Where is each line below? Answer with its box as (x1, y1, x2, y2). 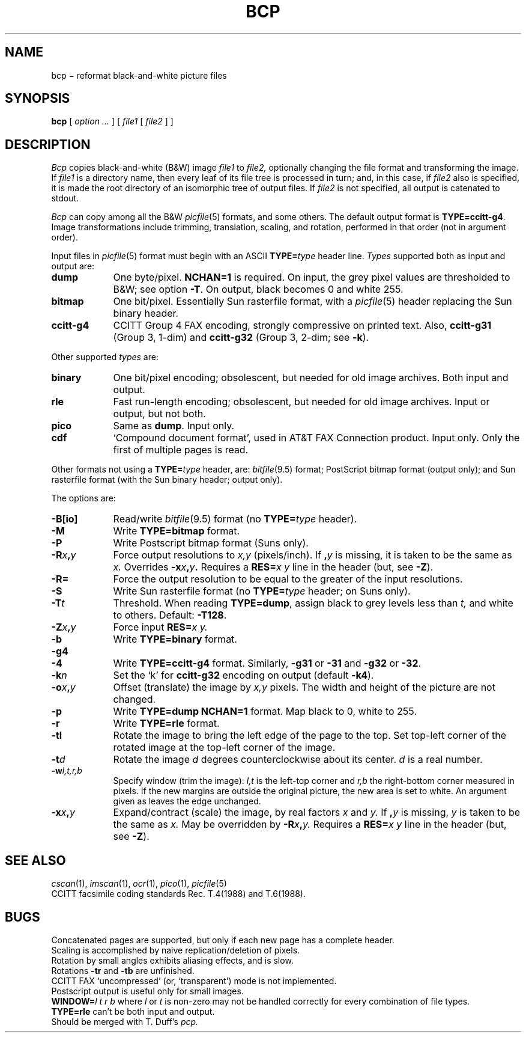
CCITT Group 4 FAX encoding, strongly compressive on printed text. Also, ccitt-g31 (113, 319, 492, 332)
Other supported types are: (51, 352, 159, 362)
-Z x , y (51, 621, 76, 634)
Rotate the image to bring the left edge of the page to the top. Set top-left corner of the (113, 729, 507, 742)
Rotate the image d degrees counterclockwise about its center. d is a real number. (113, 753, 483, 766)
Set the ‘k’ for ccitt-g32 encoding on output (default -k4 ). (113, 669, 374, 682)
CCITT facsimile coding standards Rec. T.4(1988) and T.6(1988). (51, 889, 306, 899)
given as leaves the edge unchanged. (113, 796, 261, 807)
